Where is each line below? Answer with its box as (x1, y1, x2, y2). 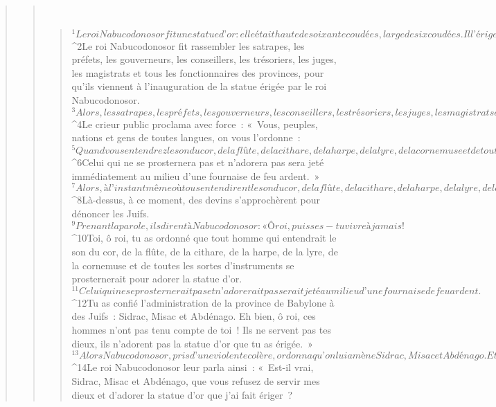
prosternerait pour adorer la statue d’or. (71, 271, 242, 286)
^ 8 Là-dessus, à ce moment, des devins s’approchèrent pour (71, 192, 320, 207)
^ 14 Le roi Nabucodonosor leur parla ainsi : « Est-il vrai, (71, 360, 314, 374)
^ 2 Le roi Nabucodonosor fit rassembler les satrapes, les (71, 38, 305, 53)
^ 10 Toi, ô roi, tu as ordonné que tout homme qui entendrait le (71, 230, 337, 245)
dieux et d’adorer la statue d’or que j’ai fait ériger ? (71, 387, 293, 401)
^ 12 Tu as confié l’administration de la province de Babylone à (71, 295, 335, 309)
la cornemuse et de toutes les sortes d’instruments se (71, 257, 294, 272)
